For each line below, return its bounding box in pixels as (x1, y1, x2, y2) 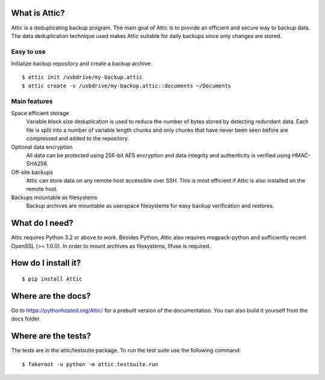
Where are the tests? (11, 331, 91, 341)
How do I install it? (11, 258, 81, 268)
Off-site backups (11, 169, 54, 176)
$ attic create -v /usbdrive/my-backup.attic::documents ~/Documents (22, 82, 232, 89)
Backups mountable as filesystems (11, 193, 97, 201)
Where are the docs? (11, 291, 91, 301)
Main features (11, 97, 54, 105)
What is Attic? (11, 8, 66, 18)
